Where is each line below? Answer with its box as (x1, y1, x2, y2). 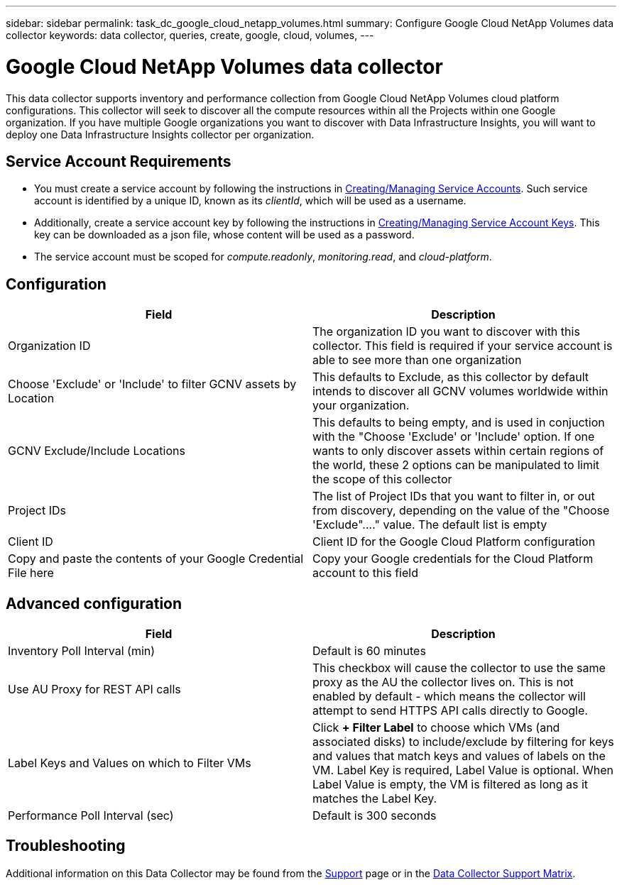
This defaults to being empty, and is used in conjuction (312, 415, 605, 430)
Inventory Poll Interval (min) (8, 644, 155, 659)
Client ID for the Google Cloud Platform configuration (312, 534, 596, 549)
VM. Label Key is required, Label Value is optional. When (312, 763, 614, 778)
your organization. (312, 398, 410, 413)
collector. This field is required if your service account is (312, 339, 613, 353)
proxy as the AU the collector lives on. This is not (312, 675, 574, 690)
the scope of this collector (312, 472, 452, 487)
